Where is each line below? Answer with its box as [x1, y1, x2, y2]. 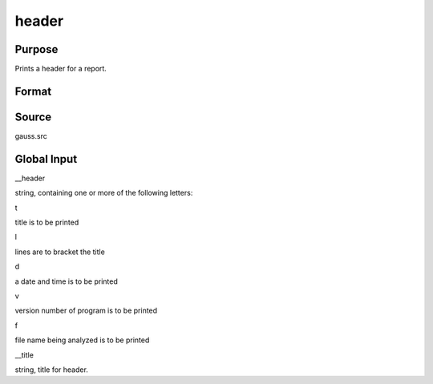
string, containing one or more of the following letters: [14, 188, 193, 198]
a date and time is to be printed [14, 277, 118, 286]
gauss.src [14, 131, 47, 140]
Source [14, 110, 52, 123]
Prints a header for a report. [14, 64, 107, 74]
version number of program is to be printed [14, 305, 158, 316]
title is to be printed [14, 217, 79, 228]
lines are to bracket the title [14, 247, 106, 257]
